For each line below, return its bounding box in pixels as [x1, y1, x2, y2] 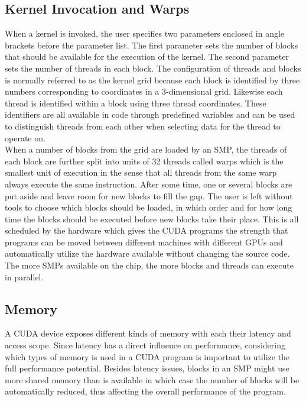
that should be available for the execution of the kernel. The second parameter [5, 50, 289, 63]
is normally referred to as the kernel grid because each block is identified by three [5, 73, 300, 86]
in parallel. [5, 270, 44, 283]
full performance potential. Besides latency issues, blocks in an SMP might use [5, 362, 289, 374]
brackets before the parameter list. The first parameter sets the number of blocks [5, 38, 298, 51]
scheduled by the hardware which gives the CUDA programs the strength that [5, 224, 288, 237]
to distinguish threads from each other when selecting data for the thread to [5, 119, 281, 132]
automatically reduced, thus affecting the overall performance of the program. [5, 385, 286, 397]
